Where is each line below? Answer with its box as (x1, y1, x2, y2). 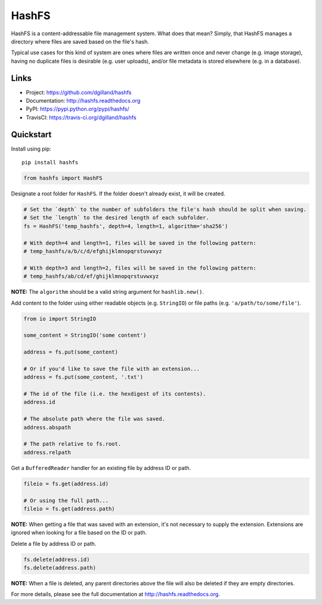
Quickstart (11, 129, 52, 140)
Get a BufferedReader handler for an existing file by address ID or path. (11, 464, 191, 471)
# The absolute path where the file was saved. (23, 416, 165, 422)
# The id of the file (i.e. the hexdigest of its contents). (23, 391, 206, 397)
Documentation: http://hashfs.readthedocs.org (26, 97, 141, 105)
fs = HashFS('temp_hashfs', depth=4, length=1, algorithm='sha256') (23, 223, 228, 229)
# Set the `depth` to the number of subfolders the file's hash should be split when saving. (23, 206, 307, 213)
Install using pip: (11, 145, 52, 152)
